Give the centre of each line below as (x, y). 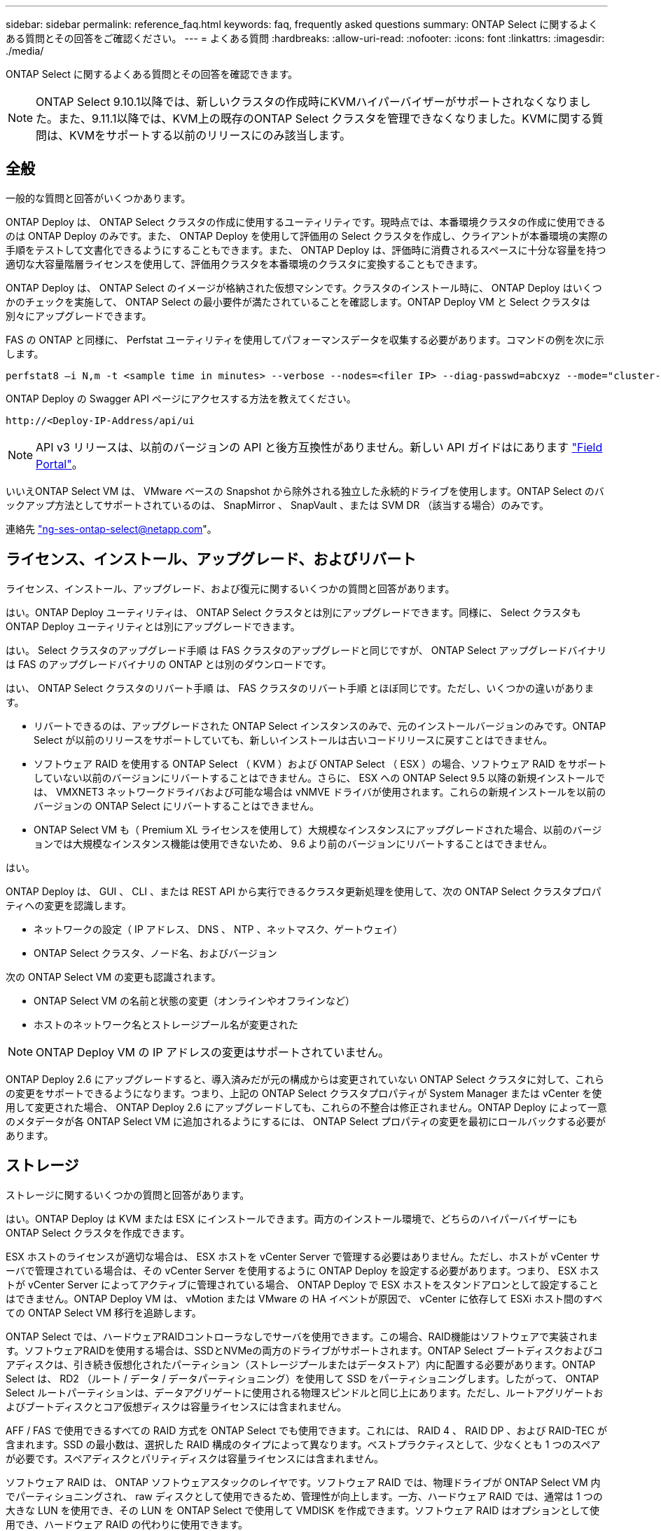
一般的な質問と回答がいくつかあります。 (98, 198)
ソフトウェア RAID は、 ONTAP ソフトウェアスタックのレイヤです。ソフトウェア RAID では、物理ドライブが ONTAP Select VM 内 (303, 1482)
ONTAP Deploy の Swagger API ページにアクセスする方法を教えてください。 (181, 398)
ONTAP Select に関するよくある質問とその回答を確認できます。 (152, 74)
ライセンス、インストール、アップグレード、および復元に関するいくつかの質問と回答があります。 (230, 588)
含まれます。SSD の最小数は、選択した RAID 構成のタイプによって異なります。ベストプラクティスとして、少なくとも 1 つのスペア (303, 1444)
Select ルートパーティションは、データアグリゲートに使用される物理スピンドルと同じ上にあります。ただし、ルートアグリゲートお (305, 1392)
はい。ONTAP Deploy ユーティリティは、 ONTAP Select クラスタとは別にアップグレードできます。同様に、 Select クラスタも (293, 612)
